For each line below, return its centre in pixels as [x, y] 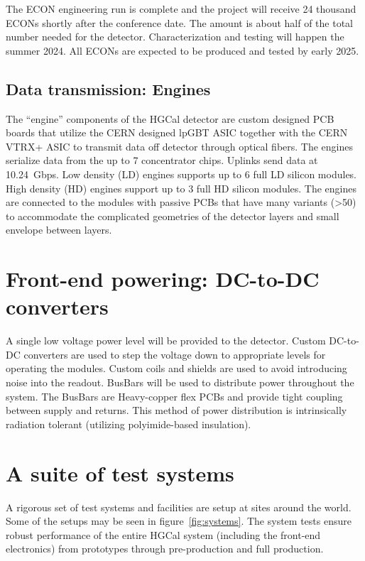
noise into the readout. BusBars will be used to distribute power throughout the [180, 382]
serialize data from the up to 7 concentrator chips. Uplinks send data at [162, 160]
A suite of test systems [120, 473]
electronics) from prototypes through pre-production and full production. [165, 549]
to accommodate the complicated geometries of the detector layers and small [173, 216]
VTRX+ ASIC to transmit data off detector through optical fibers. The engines [180, 146]
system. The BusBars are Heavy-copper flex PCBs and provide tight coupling [174, 396]
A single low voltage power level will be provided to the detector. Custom [166, 341]
